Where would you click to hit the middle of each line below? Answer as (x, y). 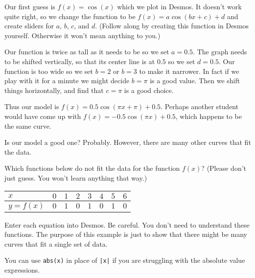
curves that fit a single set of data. (56, 243)
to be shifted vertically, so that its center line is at (80, 61)
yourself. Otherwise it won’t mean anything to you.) (82, 35)
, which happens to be (209, 116)
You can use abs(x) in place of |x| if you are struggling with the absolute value (125, 260)
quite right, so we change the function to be (70, 16)
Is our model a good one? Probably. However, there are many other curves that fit (128, 142)
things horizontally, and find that (54, 90)
